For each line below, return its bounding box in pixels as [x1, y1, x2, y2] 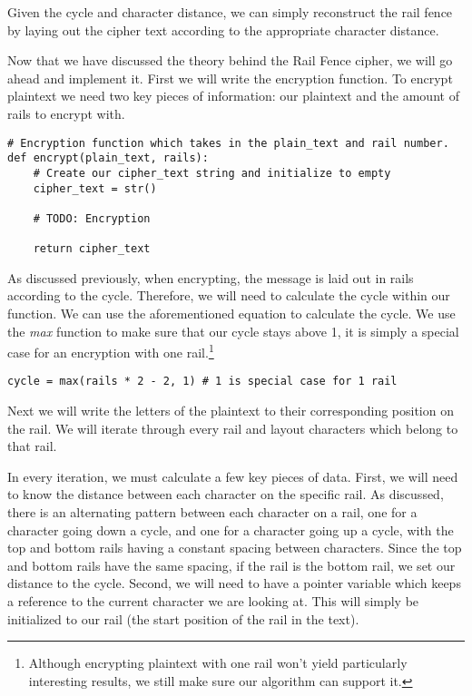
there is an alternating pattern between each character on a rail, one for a [7, 503, 418, 522]
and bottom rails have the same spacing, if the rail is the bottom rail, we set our [7, 555, 456, 574]
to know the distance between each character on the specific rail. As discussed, [7, 485, 444, 504]
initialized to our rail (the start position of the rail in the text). [7, 609, 359, 628]
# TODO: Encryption [33, 211, 151, 225]
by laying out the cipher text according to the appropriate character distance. [7, 20, 439, 39]
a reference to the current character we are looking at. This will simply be [7, 592, 419, 611]
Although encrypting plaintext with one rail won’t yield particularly [28, 653, 408, 672]
